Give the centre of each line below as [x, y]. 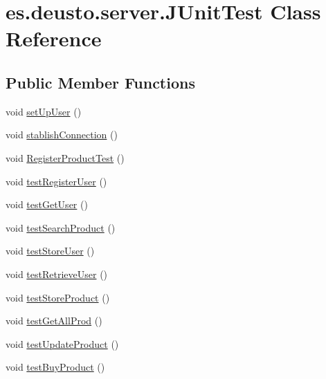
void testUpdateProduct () [62, 343]
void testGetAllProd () [54, 321]
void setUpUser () [44, 111]
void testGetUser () [47, 204]
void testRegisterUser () [56, 181]
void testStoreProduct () [58, 297]
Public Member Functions [100, 82]
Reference [54, 38]
